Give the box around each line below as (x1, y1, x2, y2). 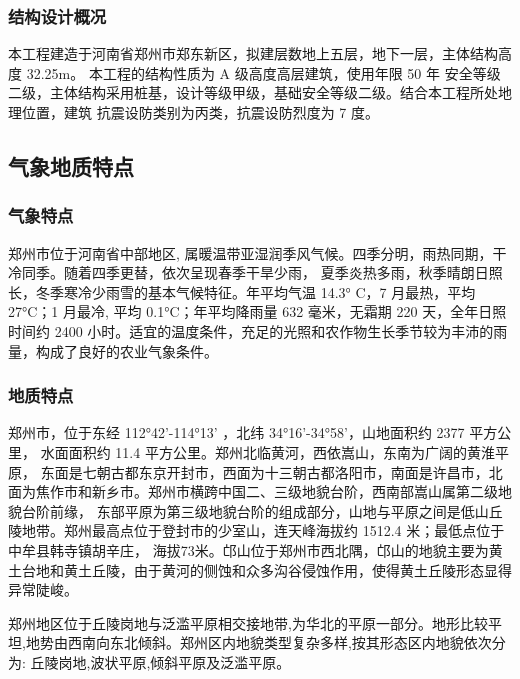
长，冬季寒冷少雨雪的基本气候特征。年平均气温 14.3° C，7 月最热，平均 (8, 281, 476, 302)
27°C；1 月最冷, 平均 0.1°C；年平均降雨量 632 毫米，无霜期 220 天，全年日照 (8, 301, 507, 322)
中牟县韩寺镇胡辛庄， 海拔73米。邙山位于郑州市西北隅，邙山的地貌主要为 (8, 539, 489, 560)
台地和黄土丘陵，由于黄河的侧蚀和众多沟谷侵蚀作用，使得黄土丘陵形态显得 (21, 559, 512, 580)
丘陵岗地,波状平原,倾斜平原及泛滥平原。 (30, 651, 291, 672)
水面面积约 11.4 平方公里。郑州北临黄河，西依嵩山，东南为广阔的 (40, 441, 467, 462)
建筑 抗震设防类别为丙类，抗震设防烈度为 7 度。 (63, 102, 379, 122)
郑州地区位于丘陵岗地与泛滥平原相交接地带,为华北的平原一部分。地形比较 (8, 612, 488, 633)
